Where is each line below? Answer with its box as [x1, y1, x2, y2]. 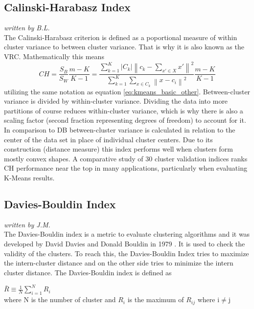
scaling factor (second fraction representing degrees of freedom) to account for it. [4, 115, 246, 125]
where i [197, 294, 220, 305]
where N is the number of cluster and [4, 294, 116, 305]
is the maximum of [127, 294, 184, 305]
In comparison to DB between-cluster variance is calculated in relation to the [4, 125, 235, 135]
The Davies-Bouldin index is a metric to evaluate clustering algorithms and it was [4, 229, 250, 239]
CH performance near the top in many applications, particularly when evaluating [4, 163, 247, 173]
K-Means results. [4, 173, 55, 182]
